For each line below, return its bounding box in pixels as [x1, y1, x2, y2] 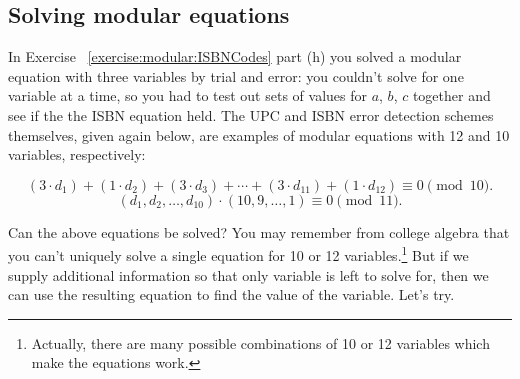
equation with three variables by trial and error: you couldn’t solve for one [8, 65, 464, 86]
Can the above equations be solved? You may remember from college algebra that [8, 221, 510, 242]
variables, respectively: [8, 144, 146, 165]
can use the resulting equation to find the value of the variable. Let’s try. [8, 284, 455, 305]
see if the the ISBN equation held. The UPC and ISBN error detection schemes [8, 104, 494, 125]
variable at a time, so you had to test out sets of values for [8, 85, 367, 106]
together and [412, 85, 491, 106]
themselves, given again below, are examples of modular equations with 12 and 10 [8, 124, 510, 145]
